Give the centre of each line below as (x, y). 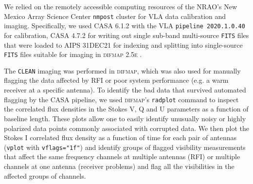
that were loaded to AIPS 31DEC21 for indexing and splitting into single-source (123, 45)
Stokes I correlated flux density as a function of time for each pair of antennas (120, 138)
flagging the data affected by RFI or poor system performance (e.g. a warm (116, 80)
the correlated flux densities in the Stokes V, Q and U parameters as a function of (126, 109)
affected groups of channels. (45, 175)
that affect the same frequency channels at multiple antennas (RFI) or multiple (122, 156)
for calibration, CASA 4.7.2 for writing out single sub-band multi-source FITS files (126, 35)
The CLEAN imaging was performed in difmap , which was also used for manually (122, 70)
